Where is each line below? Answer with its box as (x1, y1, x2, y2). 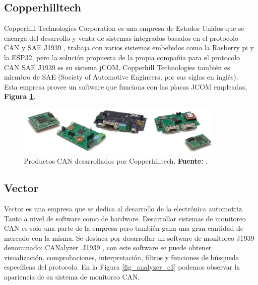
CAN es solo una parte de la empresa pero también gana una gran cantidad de (4, 223, 244, 233)
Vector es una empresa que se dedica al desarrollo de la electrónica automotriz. (4, 203, 244, 213)
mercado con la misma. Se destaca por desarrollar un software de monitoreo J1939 (4, 232, 254, 243)
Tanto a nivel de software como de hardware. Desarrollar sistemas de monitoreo (4, 213, 246, 223)
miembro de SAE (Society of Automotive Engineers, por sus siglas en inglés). (4, 72, 238, 82)
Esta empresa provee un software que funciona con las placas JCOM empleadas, (4, 81, 247, 92)
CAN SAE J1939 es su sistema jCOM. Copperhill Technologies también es (4, 62, 230, 72)
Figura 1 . (4, 91, 36, 101)
